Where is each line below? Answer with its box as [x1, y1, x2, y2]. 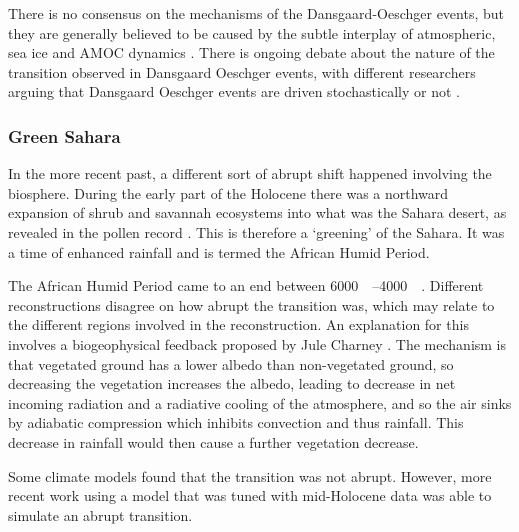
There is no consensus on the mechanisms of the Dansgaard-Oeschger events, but [8, 3, 504, 23]
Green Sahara [8, 123, 121, 148]
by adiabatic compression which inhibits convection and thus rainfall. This [8, 412, 464, 433]
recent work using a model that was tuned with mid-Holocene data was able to [8, 485, 492, 506]
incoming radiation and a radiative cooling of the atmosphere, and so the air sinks [8, 392, 512, 413]
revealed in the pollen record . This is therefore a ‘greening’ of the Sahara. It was [8, 221, 505, 242]
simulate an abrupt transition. [8, 504, 193, 525]
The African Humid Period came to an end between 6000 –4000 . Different [8, 275, 484, 296]
